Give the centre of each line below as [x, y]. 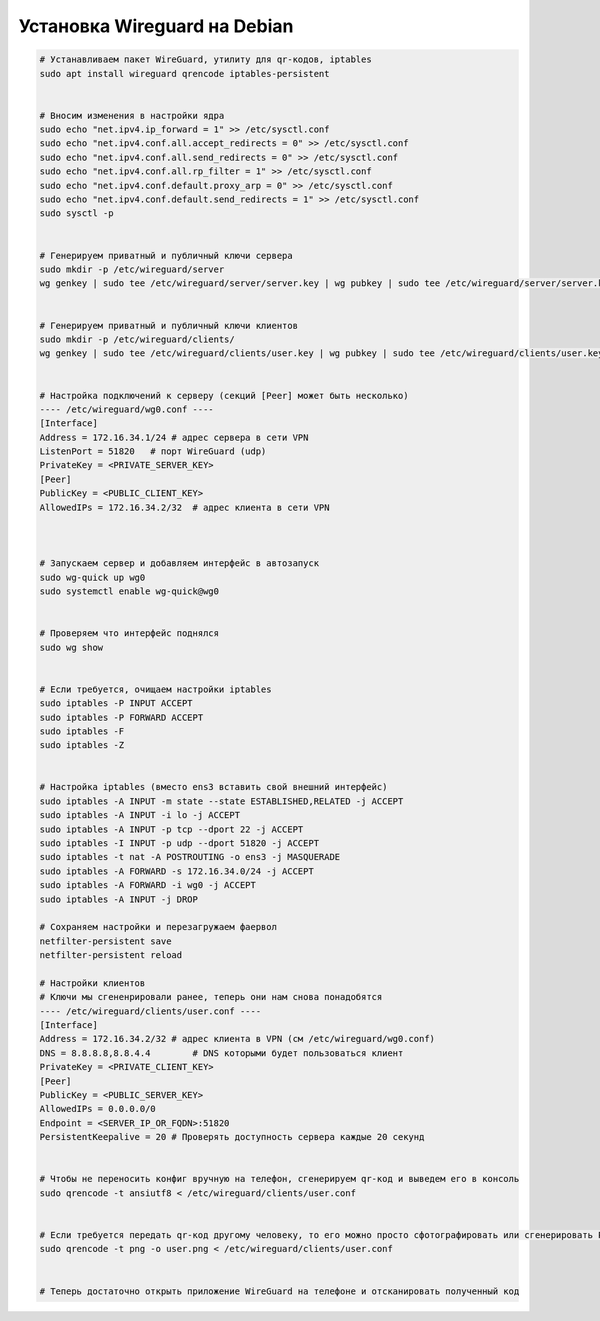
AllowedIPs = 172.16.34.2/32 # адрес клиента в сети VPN [184, 507]
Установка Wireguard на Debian [156, 26]
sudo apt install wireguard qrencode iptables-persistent [184, 73]
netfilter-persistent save [105, 941]
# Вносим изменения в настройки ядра [132, 115]
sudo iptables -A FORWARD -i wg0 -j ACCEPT [148, 885]
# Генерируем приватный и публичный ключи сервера [166, 255]
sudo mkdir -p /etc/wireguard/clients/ [137, 339]
